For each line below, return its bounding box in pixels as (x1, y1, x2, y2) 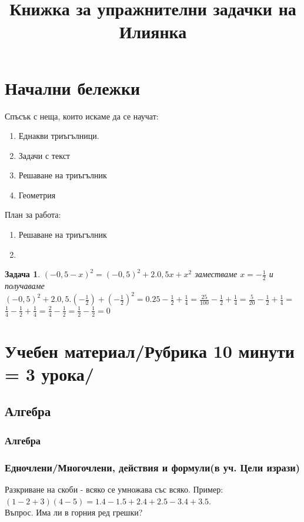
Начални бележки (5, 75, 141, 99)
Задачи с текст (18, 149, 70, 161)
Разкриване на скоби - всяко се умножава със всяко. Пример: (5, 483, 223, 495)
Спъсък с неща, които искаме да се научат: (5, 109, 159, 122)
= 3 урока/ (5, 361, 94, 385)
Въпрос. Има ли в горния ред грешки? (5, 506, 143, 518)
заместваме (195, 268, 238, 280)
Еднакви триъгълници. (18, 129, 99, 142)
